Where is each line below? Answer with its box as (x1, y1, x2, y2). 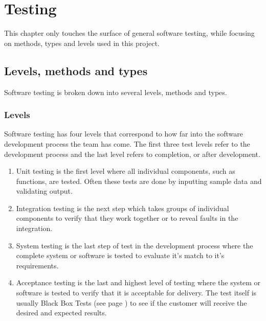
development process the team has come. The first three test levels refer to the (4, 138, 250, 149)
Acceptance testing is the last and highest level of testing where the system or (16, 277, 261, 288)
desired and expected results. (16, 307, 107, 318)
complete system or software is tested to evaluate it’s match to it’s (16, 250, 225, 261)
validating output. (16, 186, 73, 196)
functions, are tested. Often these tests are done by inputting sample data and (16, 175, 262, 186)
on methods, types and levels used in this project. (4, 37, 160, 48)
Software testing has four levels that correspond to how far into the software (4, 128, 243, 139)
